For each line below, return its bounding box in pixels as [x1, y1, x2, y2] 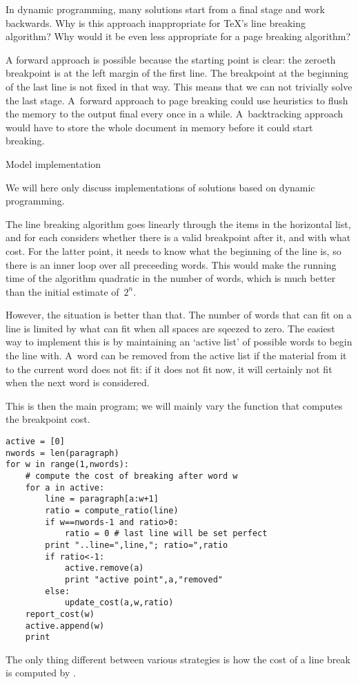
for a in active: [25, 482, 105, 493]
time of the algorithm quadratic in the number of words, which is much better [6, 271, 336, 285]
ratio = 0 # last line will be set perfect [64, 529, 268, 539]
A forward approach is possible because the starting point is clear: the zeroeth [6, 52, 336, 66]
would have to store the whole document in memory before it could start [6, 120, 313, 134]
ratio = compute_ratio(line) [45, 505, 179, 515]
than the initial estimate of [6, 284, 119, 298]
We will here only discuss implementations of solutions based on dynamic [6, 180, 315, 194]
